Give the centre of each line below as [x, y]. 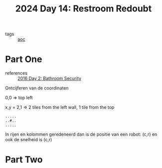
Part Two [24, 160]
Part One [24, 59]
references [16, 73]
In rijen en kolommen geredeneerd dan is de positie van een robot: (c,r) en [81, 134]
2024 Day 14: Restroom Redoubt [83, 9]
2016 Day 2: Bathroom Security [49, 79]
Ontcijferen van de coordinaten [37, 88]
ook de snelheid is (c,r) [29, 140]
